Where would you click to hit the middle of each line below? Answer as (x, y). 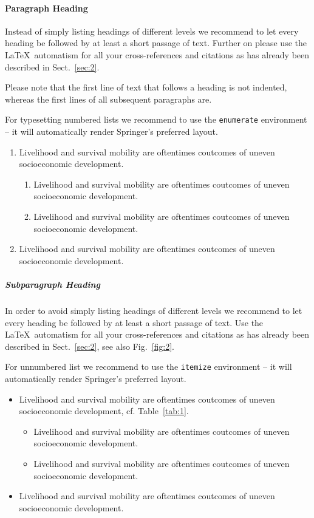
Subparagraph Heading (53, 284)
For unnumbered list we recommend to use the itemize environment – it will (148, 366)
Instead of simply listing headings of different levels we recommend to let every (152, 31)
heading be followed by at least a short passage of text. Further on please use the (156, 43)
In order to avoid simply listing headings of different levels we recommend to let (154, 310)
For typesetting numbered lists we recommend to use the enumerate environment (156, 119)
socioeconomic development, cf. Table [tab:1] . (104, 411)
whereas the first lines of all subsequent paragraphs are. (108, 99)
